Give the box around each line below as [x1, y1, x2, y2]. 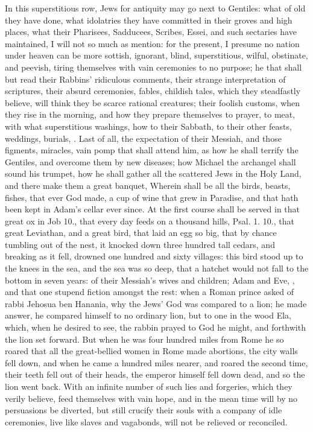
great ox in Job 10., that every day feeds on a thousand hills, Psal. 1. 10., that [5, 214, 294, 227]
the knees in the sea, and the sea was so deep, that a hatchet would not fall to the [5, 262, 309, 275]
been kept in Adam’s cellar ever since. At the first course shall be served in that [5, 203, 300, 215]
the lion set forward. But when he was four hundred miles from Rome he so [5, 332, 284, 345]
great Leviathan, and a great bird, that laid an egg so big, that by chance [5, 226, 277, 239]
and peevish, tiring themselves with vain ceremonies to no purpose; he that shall [5, 60, 302, 73]
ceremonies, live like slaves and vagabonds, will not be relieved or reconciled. [5, 415, 288, 428]
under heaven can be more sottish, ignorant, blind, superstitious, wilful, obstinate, [5, 49, 308, 62]
